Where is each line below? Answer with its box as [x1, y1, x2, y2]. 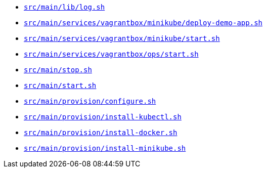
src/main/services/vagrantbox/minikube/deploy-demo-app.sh [24, 19, 263, 27]
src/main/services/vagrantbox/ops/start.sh [24, 50, 199, 58]
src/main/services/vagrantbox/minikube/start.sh [24, 34, 220, 42]
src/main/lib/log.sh [24, 3, 105, 11]
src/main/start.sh [24, 81, 97, 90]
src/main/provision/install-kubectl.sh [24, 113, 182, 121]
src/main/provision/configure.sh [24, 97, 156, 105]
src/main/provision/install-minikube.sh [24, 144, 186, 152]
